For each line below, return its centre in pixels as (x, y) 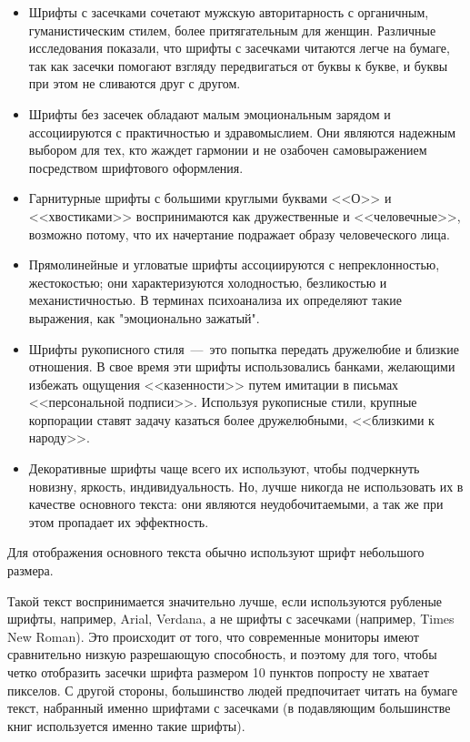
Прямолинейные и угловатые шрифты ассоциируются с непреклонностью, (234, 264)
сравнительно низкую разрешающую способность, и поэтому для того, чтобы (222, 654)
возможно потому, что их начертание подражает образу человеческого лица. (239, 234)
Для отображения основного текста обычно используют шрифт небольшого (216, 552)
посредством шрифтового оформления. (136, 167)
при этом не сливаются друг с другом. (135, 83)
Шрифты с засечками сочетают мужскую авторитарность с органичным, (229, 12)
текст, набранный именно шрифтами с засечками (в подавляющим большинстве (229, 708)
